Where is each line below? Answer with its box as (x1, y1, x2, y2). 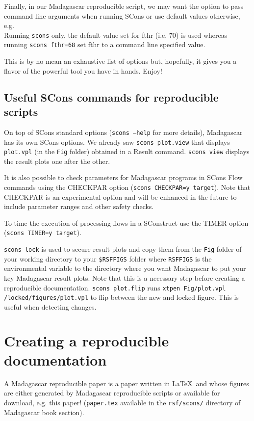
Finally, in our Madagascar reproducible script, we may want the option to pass (4, 1, 244, 11)
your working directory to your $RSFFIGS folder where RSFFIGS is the (4, 253, 212, 263)
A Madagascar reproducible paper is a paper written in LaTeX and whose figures (4, 378, 249, 388)
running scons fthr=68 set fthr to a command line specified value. (4, 39, 205, 50)
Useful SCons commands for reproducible (4, 89, 219, 105)
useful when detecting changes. (4, 301, 97, 312)
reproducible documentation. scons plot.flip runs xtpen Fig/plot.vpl (4, 282, 226, 292)
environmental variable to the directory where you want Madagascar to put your (4, 263, 246, 273)
